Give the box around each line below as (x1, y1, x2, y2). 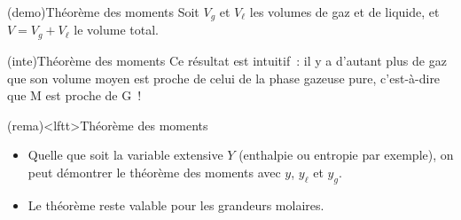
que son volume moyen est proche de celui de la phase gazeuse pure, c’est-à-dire (7, 68, 441, 87)
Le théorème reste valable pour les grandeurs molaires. (27, 195, 324, 214)
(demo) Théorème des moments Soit (7, 3, 199, 20)
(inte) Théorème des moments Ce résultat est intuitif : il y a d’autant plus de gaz (7, 51, 447, 69)
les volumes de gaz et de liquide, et (249, 3, 440, 20)
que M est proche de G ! (7, 86, 142, 105)
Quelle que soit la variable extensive (27, 145, 223, 164)
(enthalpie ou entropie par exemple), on (238, 145, 454, 164)
